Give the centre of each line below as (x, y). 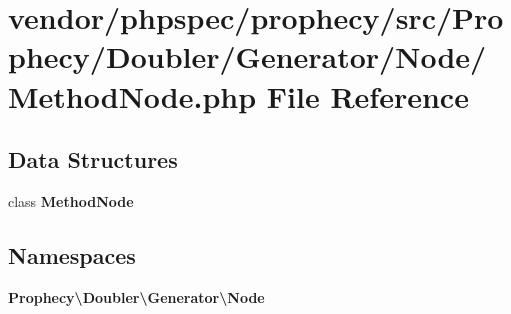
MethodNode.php (132, 95)
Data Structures (93, 159)
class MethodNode (71, 200)
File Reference (367, 95)
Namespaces (72, 254)
